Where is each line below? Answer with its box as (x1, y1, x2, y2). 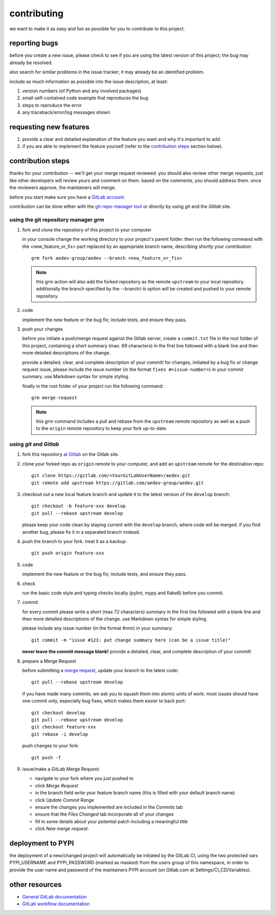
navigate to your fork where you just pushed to (35, 775, 134, 781)
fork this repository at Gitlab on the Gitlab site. (22, 451, 120, 457)
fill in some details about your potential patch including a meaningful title (35, 818, 188, 824)
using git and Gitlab (9, 441, 59, 448)
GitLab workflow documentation (22, 901, 90, 907)
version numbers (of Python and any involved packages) (22, 88, 142, 94)
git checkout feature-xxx (31, 724, 97, 730)
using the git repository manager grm (9, 216, 104, 223)
